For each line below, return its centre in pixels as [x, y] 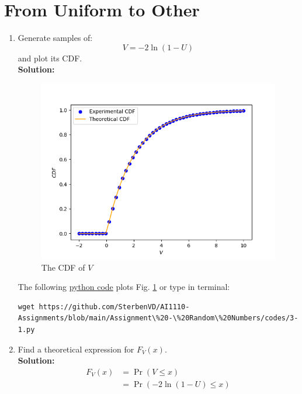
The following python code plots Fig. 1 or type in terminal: [124, 287]
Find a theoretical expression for [76, 349]
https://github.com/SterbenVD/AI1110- [114, 307]
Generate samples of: [55, 38]
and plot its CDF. [50, 58]
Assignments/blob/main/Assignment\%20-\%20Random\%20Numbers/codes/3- [158, 318]
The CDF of [63, 267]
